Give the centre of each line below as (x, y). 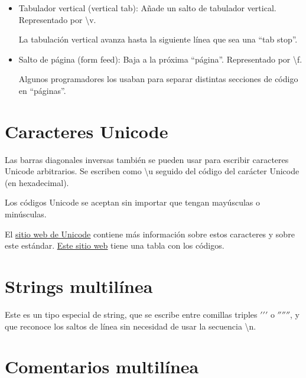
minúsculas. (26, 214)
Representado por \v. (57, 19)
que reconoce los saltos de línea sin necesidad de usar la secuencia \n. (131, 326)
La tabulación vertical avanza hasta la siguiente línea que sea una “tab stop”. (158, 39)
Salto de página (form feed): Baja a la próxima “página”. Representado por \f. (160, 59)
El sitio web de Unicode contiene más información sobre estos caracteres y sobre (150, 234)
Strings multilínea (79, 286)
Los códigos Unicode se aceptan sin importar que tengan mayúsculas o (132, 202)
